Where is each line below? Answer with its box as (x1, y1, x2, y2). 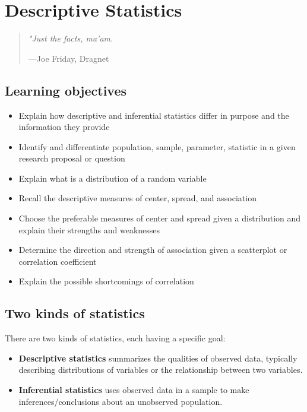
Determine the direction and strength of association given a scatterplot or (18, 243, 287, 256)
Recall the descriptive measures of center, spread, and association (18, 192, 257, 204)
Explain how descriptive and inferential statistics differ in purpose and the (18, 109, 289, 121)
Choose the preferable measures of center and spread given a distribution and (18, 212, 301, 224)
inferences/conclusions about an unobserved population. (18, 395, 223, 407)
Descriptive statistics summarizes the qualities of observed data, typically (18, 351, 297, 364)
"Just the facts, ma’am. (28, 32, 113, 45)
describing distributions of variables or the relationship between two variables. (18, 363, 303, 376)
